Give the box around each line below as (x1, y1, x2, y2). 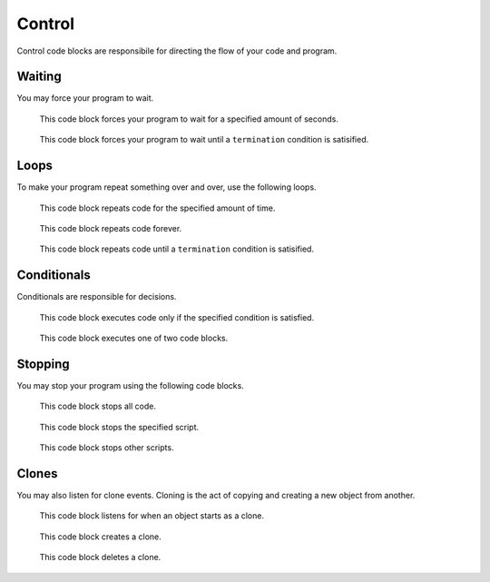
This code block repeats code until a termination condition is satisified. (39, 243, 315, 254)
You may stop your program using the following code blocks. (16, 380, 244, 390)
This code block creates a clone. (39, 531, 162, 542)
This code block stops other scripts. (39, 442, 174, 453)
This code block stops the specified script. (39, 421, 200, 432)
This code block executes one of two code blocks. (39, 332, 229, 343)
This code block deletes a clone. (39, 552, 162, 563)
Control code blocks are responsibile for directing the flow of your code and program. (16, 45, 338, 56)
